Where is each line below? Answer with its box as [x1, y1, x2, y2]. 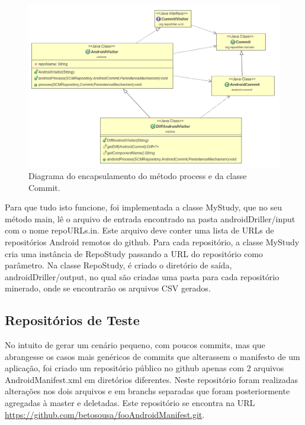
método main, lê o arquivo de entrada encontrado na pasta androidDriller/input [5, 212, 296, 225]
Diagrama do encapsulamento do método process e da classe [28, 169, 247, 181]
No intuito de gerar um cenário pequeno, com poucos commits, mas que [5, 339, 265, 351]
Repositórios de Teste [5, 311, 140, 329]
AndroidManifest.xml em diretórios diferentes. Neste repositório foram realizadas [5, 373, 298, 385]
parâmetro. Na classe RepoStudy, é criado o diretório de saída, [5, 259, 232, 271]
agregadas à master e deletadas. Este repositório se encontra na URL [5, 397, 255, 409]
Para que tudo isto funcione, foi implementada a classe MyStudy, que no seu [5, 201, 282, 213]
